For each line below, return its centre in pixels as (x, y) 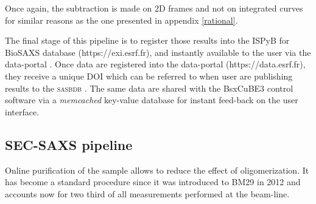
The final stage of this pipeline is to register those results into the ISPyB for (147, 40)
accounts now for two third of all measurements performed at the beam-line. (147, 193)
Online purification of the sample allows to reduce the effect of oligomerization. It (157, 170)
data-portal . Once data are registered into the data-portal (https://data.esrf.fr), (155, 64)
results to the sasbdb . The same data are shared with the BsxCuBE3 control (149, 88)
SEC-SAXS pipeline (69, 144)
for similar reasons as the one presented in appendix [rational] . (121, 20)
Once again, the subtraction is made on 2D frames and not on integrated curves (154, 8)
